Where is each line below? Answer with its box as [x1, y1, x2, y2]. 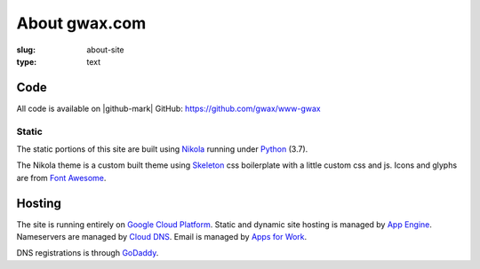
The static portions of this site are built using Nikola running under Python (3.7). [16, 143, 308, 154]
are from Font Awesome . [16, 172, 107, 183]
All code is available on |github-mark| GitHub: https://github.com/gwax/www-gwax [16, 103, 322, 114]
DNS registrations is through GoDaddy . [16, 248, 159, 258]
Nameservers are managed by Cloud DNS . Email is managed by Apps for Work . [16, 232, 308, 242]
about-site [86, 44, 124, 55]
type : [16, 56, 37, 67]
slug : [16, 44, 36, 55]
